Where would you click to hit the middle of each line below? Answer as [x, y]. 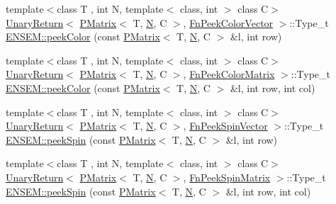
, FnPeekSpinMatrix [227, 177]
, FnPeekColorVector [228, 22]
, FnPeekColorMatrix [229, 74]
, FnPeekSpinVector [225, 126]
